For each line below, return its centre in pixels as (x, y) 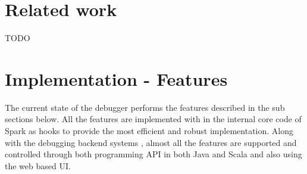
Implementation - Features (116, 78)
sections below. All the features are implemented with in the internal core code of (153, 119)
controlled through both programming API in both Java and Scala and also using (153, 154)
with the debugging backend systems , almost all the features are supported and (151, 142)
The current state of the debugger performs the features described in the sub (145, 107)
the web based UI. (38, 165)
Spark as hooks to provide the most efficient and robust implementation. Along (149, 131)
